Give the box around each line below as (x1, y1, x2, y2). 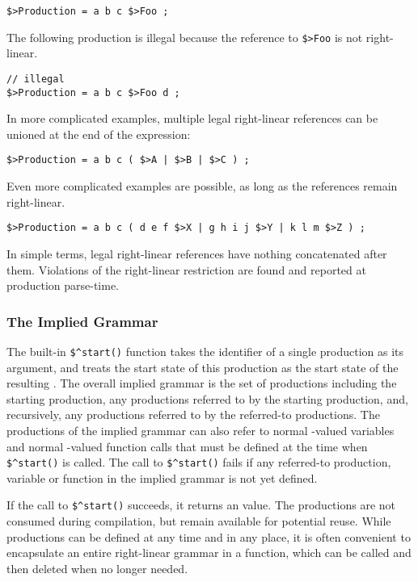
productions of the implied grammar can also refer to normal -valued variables (6, 421, 395, 438)
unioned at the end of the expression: (6, 125, 191, 142)
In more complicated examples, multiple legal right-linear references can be (6, 110, 378, 127)
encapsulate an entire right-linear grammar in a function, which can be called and (6, 544, 412, 561)
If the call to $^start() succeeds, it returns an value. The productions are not (6, 496, 396, 513)
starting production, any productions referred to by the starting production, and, (6, 390, 408, 407)
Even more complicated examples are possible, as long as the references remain (6, 178, 398, 195)
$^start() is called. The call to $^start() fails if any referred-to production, (6, 454, 391, 471)
